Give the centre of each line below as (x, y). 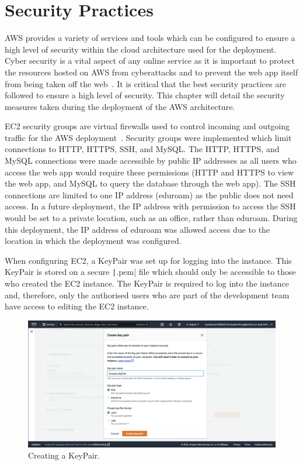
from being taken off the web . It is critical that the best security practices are (145, 83)
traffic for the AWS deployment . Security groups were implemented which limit (148, 137)
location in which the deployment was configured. (93, 241)
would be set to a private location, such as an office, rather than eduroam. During (151, 218)
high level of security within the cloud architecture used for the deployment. (141, 49)
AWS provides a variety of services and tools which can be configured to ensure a (150, 38)
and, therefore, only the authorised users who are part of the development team (147, 294)
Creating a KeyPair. (64, 455)
